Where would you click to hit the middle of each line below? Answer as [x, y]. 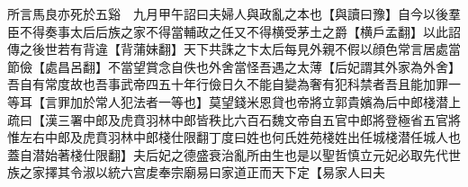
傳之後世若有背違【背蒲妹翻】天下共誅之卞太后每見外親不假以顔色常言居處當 [234, 49]
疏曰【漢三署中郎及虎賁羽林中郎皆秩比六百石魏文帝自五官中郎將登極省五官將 [234, 119]
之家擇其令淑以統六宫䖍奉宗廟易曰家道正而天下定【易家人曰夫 [202, 172]
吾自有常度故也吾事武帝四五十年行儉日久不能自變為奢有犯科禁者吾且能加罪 [228, 84]
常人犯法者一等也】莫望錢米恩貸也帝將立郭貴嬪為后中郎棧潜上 [278, 101]
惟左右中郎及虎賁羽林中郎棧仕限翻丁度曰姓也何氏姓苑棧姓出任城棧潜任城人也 [234, 137]
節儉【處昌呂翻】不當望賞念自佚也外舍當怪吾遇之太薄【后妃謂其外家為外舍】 [234, 66]
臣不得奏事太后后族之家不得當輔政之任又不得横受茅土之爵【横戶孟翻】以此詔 [234, 31]
